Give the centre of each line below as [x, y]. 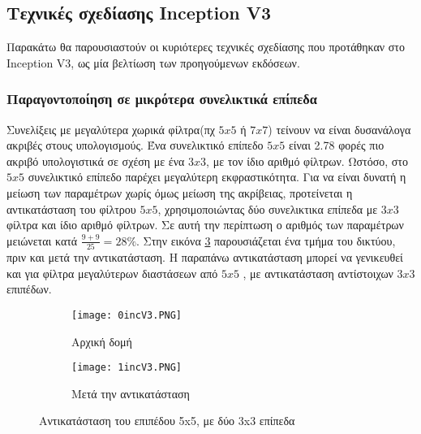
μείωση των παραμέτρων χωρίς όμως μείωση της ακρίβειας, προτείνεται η [180, 192]
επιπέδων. [29, 289]
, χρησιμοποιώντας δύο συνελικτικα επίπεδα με [268, 208]
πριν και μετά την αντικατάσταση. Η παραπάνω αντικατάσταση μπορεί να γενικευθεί [205, 257]
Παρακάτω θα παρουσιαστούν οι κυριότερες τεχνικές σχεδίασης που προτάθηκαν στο [206, 47]
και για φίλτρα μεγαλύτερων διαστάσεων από [112, 273]
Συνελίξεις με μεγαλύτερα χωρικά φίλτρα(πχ [111, 129]
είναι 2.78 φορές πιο [336, 145]
